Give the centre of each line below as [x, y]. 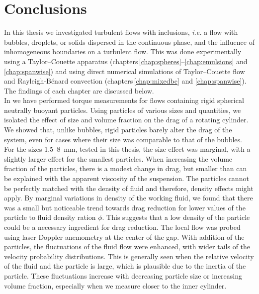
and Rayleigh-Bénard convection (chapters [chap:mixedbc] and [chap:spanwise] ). [125, 81]
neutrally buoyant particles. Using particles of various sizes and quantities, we [123, 110]
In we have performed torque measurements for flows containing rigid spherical [124, 100]
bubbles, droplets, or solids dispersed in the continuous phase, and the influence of [129, 42]
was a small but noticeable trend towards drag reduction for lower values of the [125, 207]
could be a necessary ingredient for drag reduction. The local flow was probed [122, 227]
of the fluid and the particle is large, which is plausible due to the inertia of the [125, 266]
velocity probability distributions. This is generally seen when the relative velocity [129, 256]
